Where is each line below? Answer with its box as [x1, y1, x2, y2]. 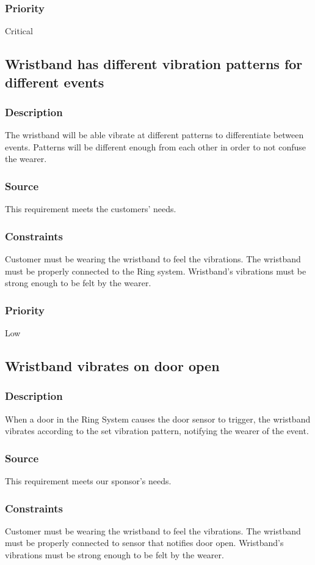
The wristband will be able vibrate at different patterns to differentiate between [5, 128, 304, 141]
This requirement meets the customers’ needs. [5, 202, 176, 215]
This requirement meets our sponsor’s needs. [5, 475, 172, 487]
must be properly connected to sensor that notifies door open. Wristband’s [5, 536, 284, 549]
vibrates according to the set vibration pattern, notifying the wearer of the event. [5, 424, 309, 437]
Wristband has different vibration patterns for [5, 54, 303, 73]
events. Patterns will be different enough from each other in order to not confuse [5, 140, 306, 153]
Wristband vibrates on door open [5, 356, 220, 375]
